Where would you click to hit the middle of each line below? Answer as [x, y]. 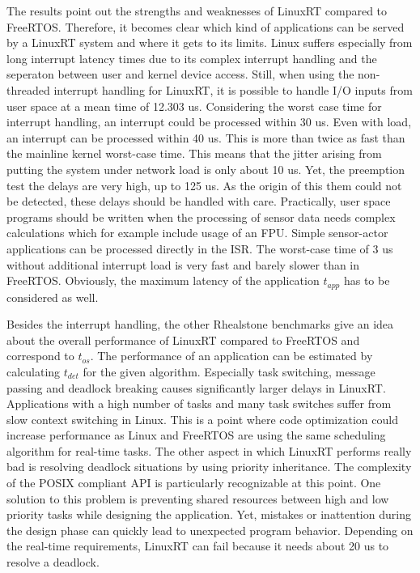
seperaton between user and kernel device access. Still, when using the [180, 74]
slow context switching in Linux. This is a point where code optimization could [202, 419]
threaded [28, 89]
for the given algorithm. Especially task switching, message [229, 371]
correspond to [40, 356]
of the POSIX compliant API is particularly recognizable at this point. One [194, 483]
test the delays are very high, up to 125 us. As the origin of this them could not [204, 185]
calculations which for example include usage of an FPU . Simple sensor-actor [197, 233]
